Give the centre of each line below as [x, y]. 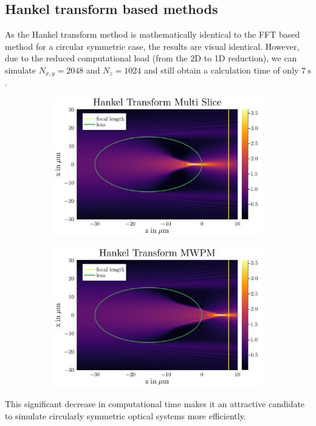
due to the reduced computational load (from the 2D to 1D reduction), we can [151, 58]
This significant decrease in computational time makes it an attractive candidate [155, 404]
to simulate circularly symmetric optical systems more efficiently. [125, 416]
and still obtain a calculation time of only [222, 70]
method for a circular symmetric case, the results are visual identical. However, [152, 46]
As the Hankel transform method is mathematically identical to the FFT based [153, 34]
